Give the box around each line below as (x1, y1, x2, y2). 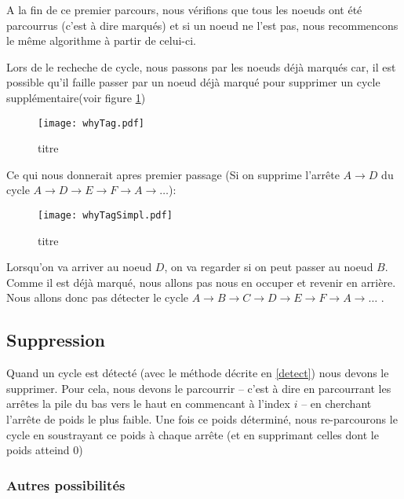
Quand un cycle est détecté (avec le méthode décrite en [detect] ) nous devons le (6, 365, 389, 381)
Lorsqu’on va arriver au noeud (6, 259, 152, 275)
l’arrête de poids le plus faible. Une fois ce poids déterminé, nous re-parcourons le (6, 411, 398, 427)
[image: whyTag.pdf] (38, 117, 145, 129)
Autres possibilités (6, 475, 126, 494)
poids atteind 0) (6, 442, 83, 458)
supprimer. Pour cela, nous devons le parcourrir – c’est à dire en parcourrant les (6, 380, 391, 396)
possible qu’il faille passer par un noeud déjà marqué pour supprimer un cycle (6, 74, 380, 90)
